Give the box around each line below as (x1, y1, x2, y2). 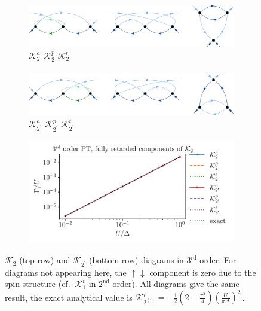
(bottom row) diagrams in (89, 254, 184, 266)
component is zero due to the (149, 266, 256, 278)
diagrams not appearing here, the (5, 266, 127, 278)
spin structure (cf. (5, 278, 70, 290)
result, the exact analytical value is (5, 291, 133, 303)
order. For (199, 254, 237, 266)
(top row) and (19, 254, 70, 266)
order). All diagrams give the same (112, 278, 239, 290)
